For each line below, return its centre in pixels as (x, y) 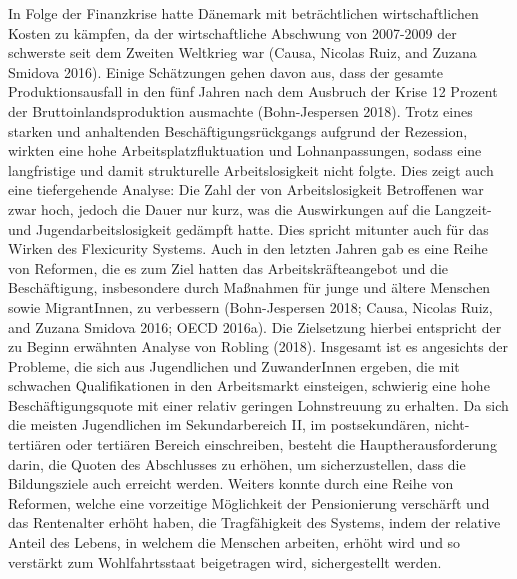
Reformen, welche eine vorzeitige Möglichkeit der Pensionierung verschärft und (249, 502)
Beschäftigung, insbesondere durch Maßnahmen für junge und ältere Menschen (249, 287)
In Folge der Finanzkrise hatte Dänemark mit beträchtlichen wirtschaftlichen (243, 13)
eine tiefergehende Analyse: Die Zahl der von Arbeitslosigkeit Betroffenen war (246, 189)
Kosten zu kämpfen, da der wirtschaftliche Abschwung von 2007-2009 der (232, 32)
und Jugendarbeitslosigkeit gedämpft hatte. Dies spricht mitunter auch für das (248, 228)
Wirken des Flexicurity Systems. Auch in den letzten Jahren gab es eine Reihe (248, 248)
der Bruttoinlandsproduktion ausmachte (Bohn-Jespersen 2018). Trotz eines (240, 110)
